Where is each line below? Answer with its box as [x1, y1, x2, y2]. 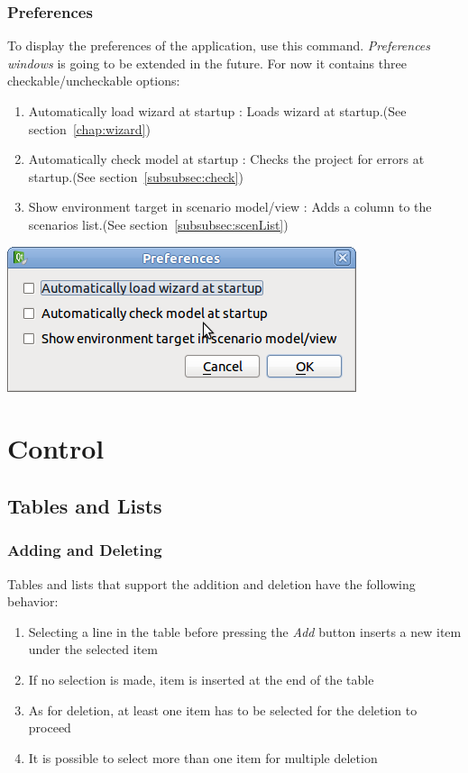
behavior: [7, 592, 59, 611]
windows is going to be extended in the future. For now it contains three [7, 53, 407, 72]
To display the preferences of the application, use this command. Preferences [7, 36, 431, 55]
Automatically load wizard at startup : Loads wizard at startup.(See [28, 102, 407, 120]
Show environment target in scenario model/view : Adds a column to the [28, 197, 432, 216]
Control [7, 430, 105, 467]
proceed [28, 718, 71, 737]
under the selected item [28, 640, 159, 659]
